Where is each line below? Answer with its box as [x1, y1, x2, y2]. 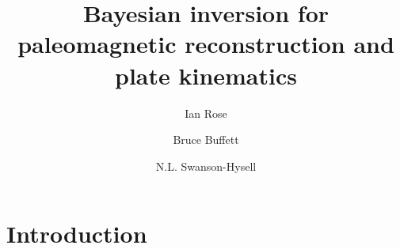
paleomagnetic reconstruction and [17, 28, 394, 60]
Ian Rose [185, 104, 227, 121]
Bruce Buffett [173, 131, 239, 148]
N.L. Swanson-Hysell [155, 157, 257, 174]
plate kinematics [115, 58, 297, 91]
